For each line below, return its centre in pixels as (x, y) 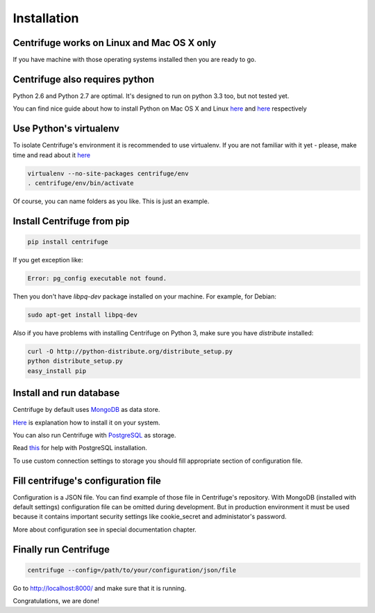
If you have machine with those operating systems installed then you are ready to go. (135, 60)
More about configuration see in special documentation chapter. (105, 530)
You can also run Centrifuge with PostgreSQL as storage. (94, 435)
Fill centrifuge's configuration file (87, 480)
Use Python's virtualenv (66, 129)
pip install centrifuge (68, 242)
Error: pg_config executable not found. (97, 278)
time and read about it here (51, 155)
